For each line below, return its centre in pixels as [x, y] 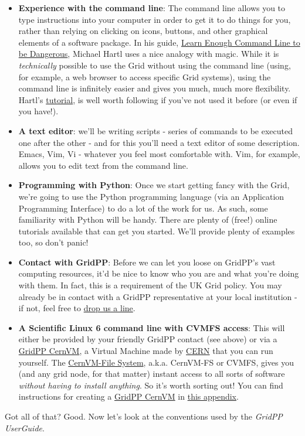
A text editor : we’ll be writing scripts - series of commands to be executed [155, 130]
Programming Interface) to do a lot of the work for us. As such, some [143, 208]
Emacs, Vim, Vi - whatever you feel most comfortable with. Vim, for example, [159, 154]
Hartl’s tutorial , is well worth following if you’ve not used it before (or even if [158, 99]
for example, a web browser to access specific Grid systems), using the [145, 76]
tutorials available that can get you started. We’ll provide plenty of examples [157, 231]
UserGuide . [25, 428]
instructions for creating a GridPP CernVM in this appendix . [128, 396]
